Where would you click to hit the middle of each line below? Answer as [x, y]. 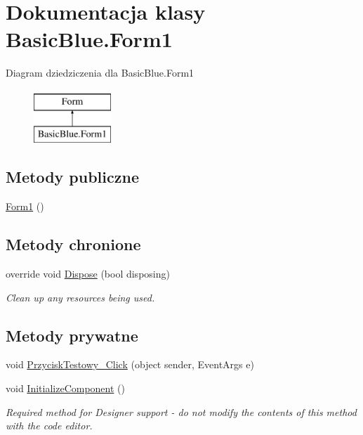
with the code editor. [49, 426]
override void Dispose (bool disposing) [88, 274]
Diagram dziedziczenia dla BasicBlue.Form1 [100, 73]
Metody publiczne [72, 177]
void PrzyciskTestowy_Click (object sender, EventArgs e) [130, 364]
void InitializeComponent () [65, 388]
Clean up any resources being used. [80, 297]
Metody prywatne [72, 335]
